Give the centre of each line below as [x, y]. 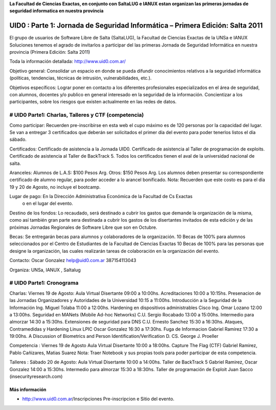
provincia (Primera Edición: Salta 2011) [50, 52]
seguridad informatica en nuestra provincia [56, 11]
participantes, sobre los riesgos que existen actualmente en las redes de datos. [93, 102]
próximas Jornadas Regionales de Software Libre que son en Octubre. [83, 227]
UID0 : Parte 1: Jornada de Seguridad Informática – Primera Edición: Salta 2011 [136, 26]
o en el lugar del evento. [48, 203]
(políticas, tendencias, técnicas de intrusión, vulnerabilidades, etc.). [80, 78]
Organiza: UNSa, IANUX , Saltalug [45, 270]
